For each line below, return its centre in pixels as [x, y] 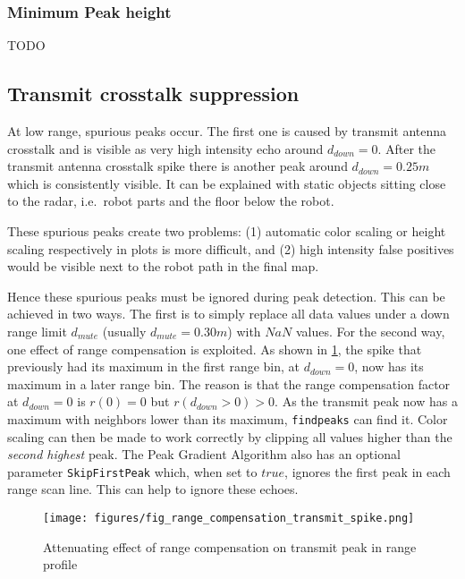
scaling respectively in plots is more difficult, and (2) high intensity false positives [231, 248]
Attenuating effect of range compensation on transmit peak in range [230, 546]
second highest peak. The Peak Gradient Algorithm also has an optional [204, 454]
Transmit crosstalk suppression [153, 94]
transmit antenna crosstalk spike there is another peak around [178, 166]
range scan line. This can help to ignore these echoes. [153, 489]
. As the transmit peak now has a [366, 401]
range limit [37, 331]
